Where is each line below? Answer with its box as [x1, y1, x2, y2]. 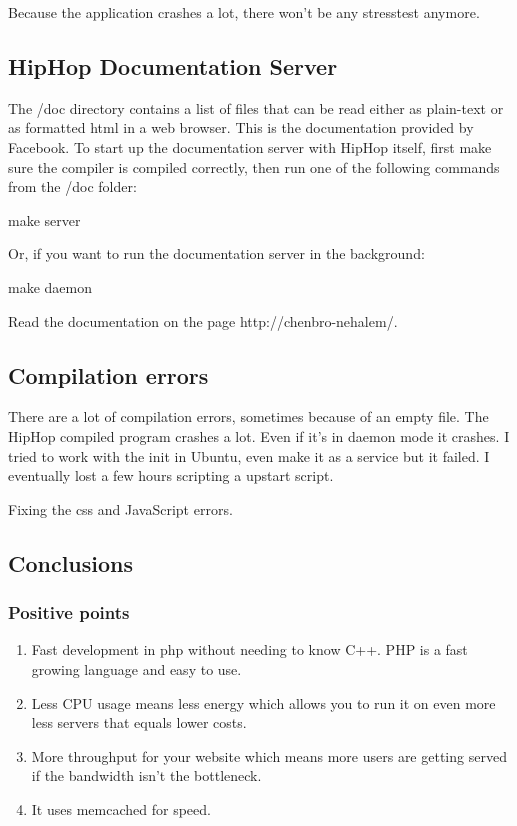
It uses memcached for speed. [31, 798, 211, 819]
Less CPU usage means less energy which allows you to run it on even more [31, 692, 496, 713]
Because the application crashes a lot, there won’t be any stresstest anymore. [8, 2, 480, 22]
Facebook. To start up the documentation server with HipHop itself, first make [8, 136, 492, 157]
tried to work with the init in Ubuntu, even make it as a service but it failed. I [8, 445, 490, 466]
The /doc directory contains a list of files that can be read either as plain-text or [8, 97, 504, 118]
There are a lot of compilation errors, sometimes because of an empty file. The [8, 406, 489, 427]
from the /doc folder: [8, 176, 137, 197]
